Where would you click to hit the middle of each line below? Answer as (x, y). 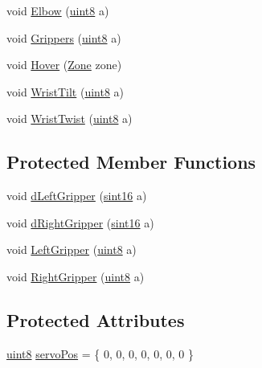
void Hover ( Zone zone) (64, 65)
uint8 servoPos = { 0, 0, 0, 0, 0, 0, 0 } (100, 353)
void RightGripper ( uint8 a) (76, 276)
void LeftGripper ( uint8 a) (72, 249)
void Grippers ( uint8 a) (64, 37)
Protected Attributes (96, 319)
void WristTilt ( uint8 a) (65, 91)
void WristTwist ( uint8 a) (70, 119)
